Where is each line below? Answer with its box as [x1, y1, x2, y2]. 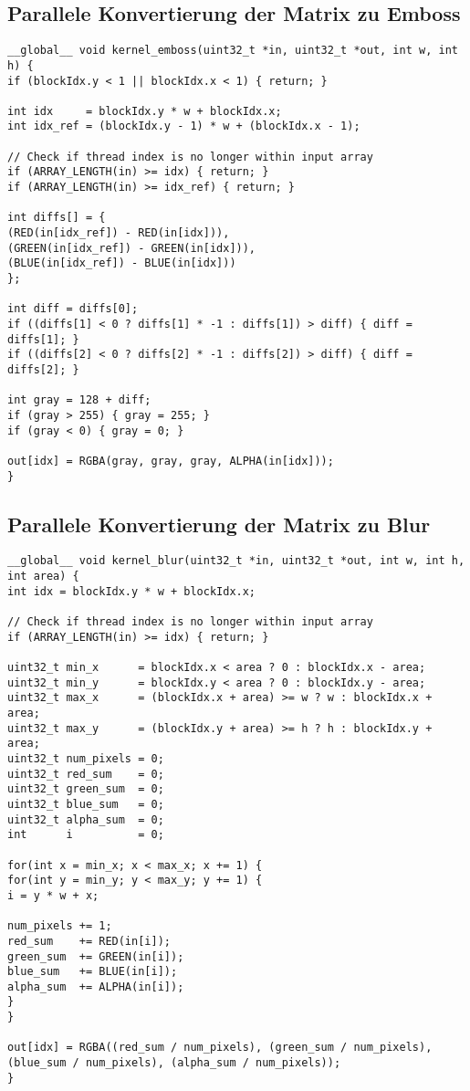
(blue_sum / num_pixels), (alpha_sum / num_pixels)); [7, 1056, 341, 1070]
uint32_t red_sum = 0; [7, 767, 164, 781]
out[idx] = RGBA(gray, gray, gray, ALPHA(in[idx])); [7, 454, 334, 467]
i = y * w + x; [7, 888, 99, 902]
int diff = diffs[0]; [7, 302, 139, 316]
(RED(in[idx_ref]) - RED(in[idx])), [7, 226, 230, 240]
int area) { [7, 570, 79, 583]
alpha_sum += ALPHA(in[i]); [7, 980, 184, 993]
